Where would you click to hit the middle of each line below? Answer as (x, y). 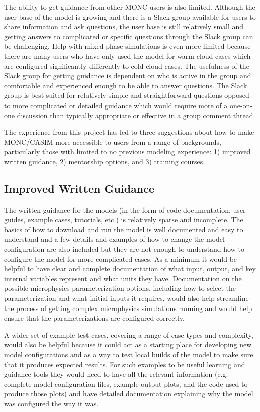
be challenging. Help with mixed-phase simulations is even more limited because (127, 46)
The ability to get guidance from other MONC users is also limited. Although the (130, 7)
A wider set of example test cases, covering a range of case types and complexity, (129, 334)
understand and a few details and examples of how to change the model (114, 239)
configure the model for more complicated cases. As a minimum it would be (121, 259)
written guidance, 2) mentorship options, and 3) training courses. (105, 161)
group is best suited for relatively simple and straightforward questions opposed (127, 95)
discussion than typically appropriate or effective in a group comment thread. (136, 115)
